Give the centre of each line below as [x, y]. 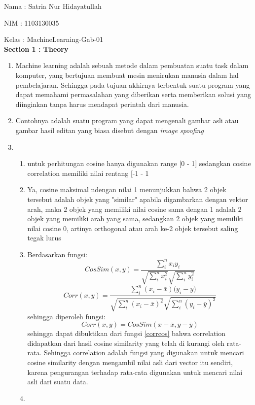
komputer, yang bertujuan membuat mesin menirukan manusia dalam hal [127, 75]
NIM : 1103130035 [32, 22]
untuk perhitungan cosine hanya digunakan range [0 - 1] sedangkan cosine [139, 163]
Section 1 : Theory [36, 49]
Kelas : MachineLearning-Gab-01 [54, 39]
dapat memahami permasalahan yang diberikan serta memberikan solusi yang [133, 94]
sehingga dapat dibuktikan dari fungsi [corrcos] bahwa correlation [127, 333]
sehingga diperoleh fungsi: [66, 316]
